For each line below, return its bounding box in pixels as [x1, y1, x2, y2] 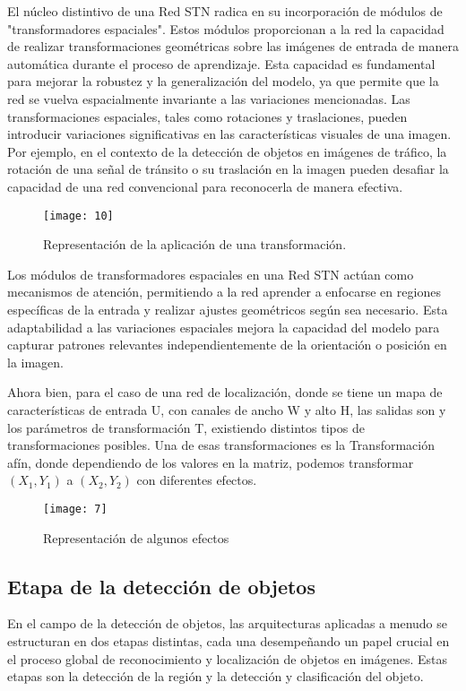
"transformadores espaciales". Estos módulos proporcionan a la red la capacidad [7, 19, 444, 38]
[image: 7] [43, 502, 108, 515]
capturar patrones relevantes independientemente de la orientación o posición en [7, 335, 447, 354]
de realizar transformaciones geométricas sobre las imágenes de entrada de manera [7, 37, 459, 56]
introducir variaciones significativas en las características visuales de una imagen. [7, 125, 452, 143]
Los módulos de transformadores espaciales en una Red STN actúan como [7, 264, 414, 283]
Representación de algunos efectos [43, 528, 229, 547]
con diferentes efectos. [136, 471, 257, 489]
